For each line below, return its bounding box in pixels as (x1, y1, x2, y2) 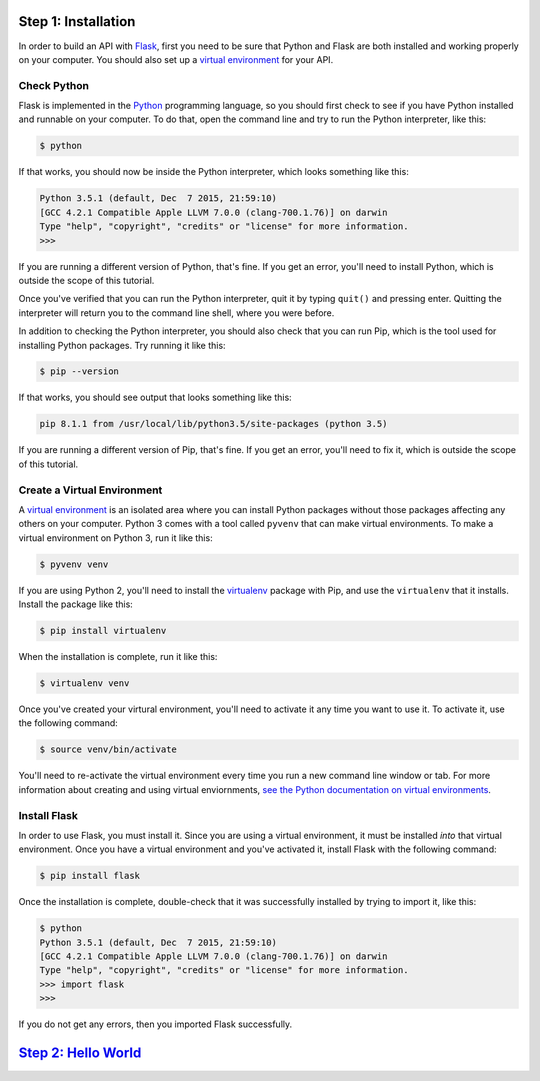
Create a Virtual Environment (18, 483, 163, 497)
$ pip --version (39, 366, 120, 377)
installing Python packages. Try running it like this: (18, 339, 226, 351)
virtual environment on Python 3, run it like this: (18, 531, 214, 544)
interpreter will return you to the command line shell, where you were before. (18, 306, 335, 319)
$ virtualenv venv (39, 678, 130, 689)
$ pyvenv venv (39, 558, 109, 570)
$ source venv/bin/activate (39, 744, 177, 755)
